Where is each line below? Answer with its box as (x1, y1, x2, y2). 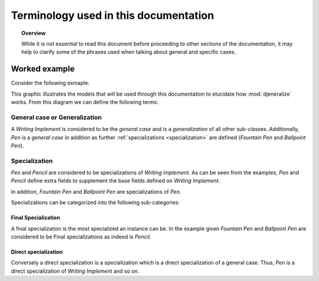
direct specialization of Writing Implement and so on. (11, 267, 139, 275)
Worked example (11, 64, 75, 74)
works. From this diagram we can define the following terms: (11, 99, 159, 106)
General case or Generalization (11, 113, 102, 121)
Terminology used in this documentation (11, 9, 214, 22)
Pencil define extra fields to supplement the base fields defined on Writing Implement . (11, 177, 220, 184)
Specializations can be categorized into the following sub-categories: (11, 199, 180, 206)
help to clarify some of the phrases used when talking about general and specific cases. (21, 48, 236, 55)
